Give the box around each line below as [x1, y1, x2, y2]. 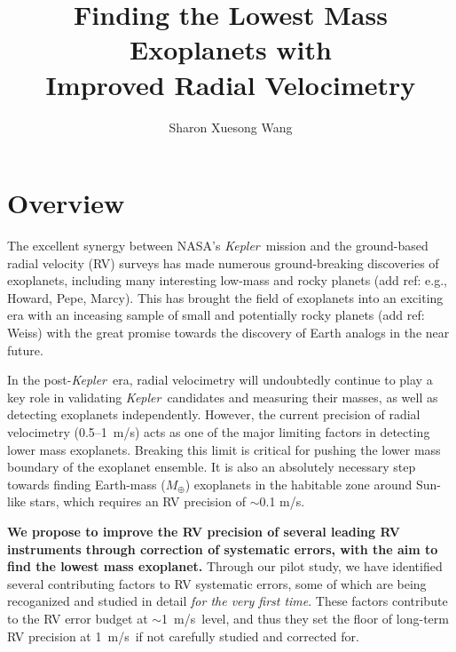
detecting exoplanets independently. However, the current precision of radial [7, 405, 421, 424]
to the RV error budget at [7, 608, 148, 627]
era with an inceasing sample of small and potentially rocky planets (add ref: [7, 306, 425, 324]
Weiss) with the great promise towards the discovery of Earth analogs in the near [7, 323, 450, 341]
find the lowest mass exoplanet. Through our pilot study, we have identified [7, 557, 443, 576]
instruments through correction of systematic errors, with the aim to [7, 539, 438, 558]
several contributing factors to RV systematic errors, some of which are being [7, 574, 427, 592]
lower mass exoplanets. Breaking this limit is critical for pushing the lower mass [7, 440, 441, 458]
